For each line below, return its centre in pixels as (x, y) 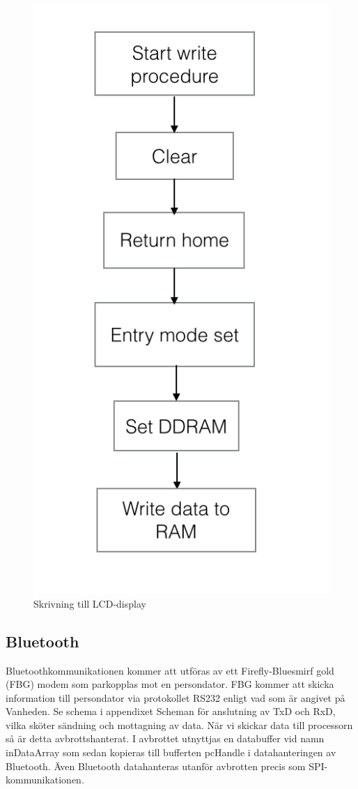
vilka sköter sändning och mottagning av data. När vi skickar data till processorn (179, 724)
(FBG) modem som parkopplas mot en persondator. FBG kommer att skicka (170, 684)
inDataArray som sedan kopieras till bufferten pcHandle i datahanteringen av (171, 752)
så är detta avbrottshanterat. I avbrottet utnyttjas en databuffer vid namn (165, 738)
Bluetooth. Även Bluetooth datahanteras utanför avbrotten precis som (156, 766)
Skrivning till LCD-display (90, 603)
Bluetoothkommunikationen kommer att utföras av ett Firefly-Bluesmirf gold (170, 670)
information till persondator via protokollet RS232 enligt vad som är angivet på (176, 697)
